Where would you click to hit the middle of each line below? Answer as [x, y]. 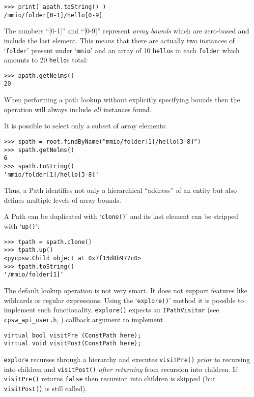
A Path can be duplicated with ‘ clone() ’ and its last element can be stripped [121, 216]
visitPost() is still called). [46, 388]
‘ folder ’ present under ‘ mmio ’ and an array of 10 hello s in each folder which [122, 50]
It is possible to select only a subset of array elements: [85, 126]
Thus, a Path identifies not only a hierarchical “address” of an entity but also [121, 190]
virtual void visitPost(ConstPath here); [73, 344]
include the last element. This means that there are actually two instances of [119, 40]
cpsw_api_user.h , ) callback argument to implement [84, 319]
